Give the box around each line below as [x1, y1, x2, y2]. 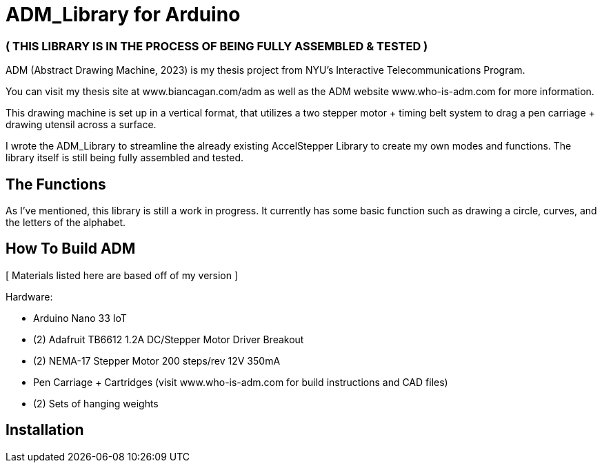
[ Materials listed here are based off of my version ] [6, 269, 239, 281]
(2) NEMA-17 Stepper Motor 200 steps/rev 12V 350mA [33, 354, 281, 367]
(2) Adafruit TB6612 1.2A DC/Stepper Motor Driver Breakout [33, 333, 304, 345]
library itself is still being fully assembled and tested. [6, 152, 244, 164]
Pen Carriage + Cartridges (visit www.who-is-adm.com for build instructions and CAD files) [33, 376, 448, 388]
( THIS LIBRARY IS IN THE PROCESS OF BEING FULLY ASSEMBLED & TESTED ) [6, 39, 428, 53]
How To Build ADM [6, 240, 136, 258]
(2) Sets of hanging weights [33, 397, 159, 409]
